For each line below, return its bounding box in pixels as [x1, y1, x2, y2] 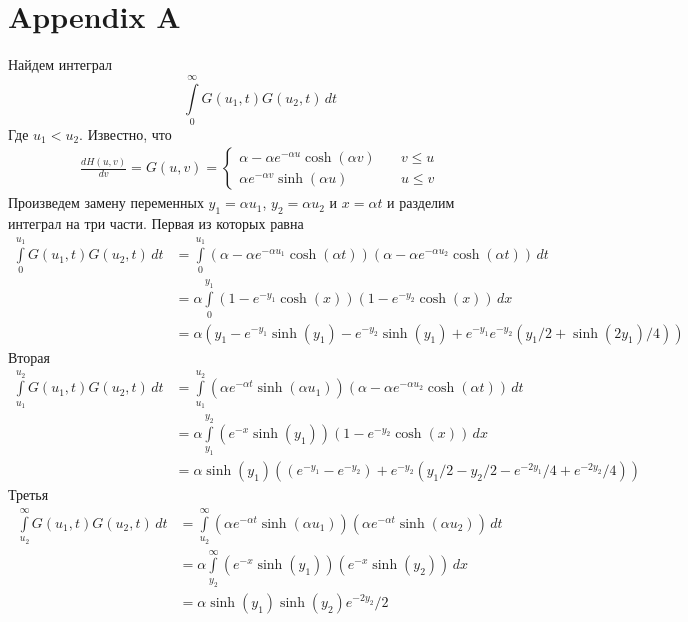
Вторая [8, 346, 50, 367]
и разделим [387, 192, 455, 213]
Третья [8, 484, 49, 505]
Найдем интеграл [8, 54, 113, 75]
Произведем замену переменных [8, 192, 204, 213]
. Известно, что [79, 123, 172, 144]
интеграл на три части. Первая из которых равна [8, 213, 304, 234]
